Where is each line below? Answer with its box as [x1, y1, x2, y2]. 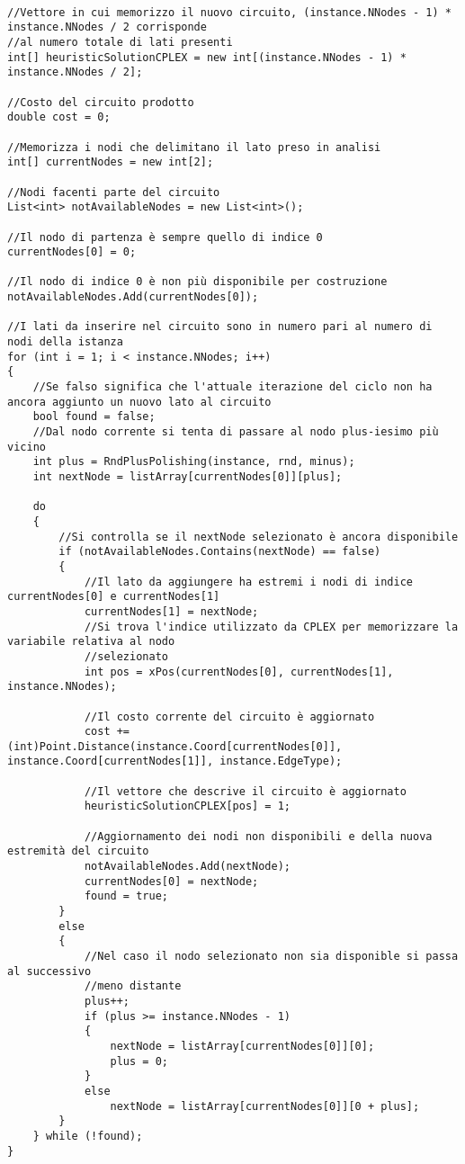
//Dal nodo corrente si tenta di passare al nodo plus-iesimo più [32, 425, 439, 439]
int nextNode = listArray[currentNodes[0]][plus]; [32, 470, 343, 483]
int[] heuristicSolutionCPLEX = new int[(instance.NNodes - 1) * [7, 50, 407, 64]
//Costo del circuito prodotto [7, 95, 194, 109]
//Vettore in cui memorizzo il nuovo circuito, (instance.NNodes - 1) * [7, 5, 452, 19]
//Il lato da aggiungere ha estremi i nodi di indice [84, 575, 414, 588]
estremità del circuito [7, 845, 149, 858]
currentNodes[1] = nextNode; [84, 604, 259, 618]
